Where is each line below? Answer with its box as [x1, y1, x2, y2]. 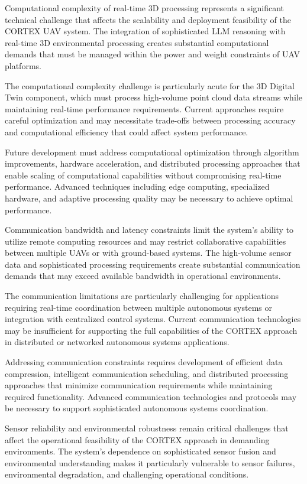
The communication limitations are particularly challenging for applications [5, 290, 279, 302]
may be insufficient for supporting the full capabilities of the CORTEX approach [5, 324, 298, 336]
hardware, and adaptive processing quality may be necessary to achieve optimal [5, 191, 293, 204]
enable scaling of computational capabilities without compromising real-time [5, 168, 282, 181]
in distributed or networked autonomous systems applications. [5, 336, 230, 348]
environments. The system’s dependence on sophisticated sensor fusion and [5, 445, 276, 457]
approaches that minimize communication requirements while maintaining [5, 379, 273, 391]
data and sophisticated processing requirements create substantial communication [5, 258, 300, 270]
